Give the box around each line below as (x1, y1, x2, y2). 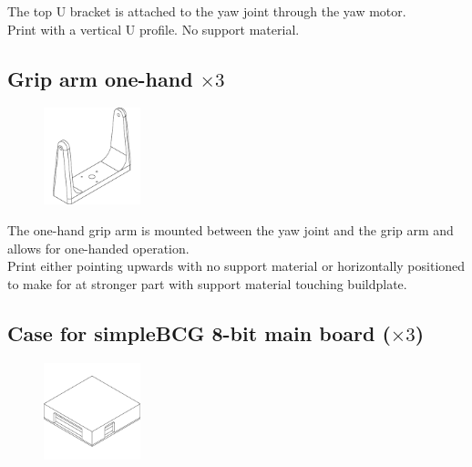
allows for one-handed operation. (7, 238, 190, 257)
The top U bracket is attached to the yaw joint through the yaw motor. (7, 2, 406, 20)
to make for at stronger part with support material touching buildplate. (7, 274, 407, 293)
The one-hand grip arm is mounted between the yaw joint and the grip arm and (7, 220, 454, 239)
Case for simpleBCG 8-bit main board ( (7, 318, 391, 347)
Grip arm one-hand (7, 64, 193, 92)
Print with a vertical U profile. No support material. (7, 19, 300, 38)
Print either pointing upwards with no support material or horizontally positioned (7, 256, 466, 275)
